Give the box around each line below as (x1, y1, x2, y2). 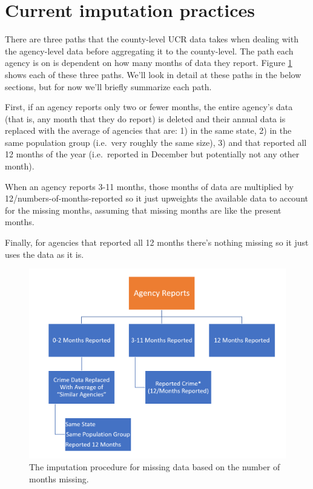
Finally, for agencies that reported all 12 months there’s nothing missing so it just (5, 236, 309, 249)
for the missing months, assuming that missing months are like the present (5, 203, 282, 216)
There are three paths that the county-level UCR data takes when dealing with (5, 33, 298, 45)
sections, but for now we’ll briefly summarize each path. (5, 80, 212, 93)
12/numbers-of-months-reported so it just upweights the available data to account (5, 192, 308, 205)
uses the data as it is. (5, 248, 84, 260)
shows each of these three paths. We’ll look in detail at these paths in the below (5, 68, 301, 80)
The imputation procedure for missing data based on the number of (29, 461, 280, 473)
